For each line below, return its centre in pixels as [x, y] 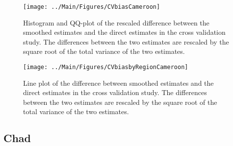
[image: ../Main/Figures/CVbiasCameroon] [92, 7]
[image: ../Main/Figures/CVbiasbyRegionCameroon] [106, 67]
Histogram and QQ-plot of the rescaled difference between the [116, 22]
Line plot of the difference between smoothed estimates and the [118, 83]
